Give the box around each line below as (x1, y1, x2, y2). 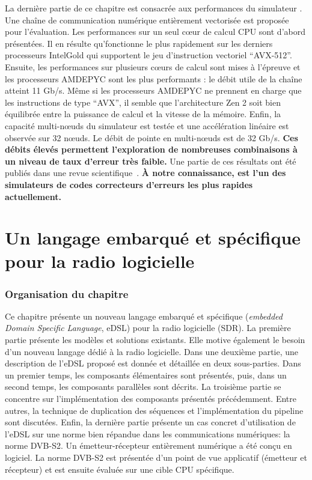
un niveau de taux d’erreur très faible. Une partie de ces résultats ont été (5, 154, 296, 167)
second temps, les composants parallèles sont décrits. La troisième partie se (5, 380, 281, 393)
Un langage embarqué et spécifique (5, 225, 301, 250)
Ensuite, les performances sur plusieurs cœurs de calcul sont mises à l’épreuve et (5, 60, 301, 73)
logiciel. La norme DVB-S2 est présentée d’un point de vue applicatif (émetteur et (5, 451, 307, 463)
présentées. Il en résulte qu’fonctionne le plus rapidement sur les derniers (5, 37, 273, 49)
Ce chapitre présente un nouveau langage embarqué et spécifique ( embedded (5, 309, 283, 322)
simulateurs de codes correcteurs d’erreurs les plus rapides (5, 178, 253, 190)
